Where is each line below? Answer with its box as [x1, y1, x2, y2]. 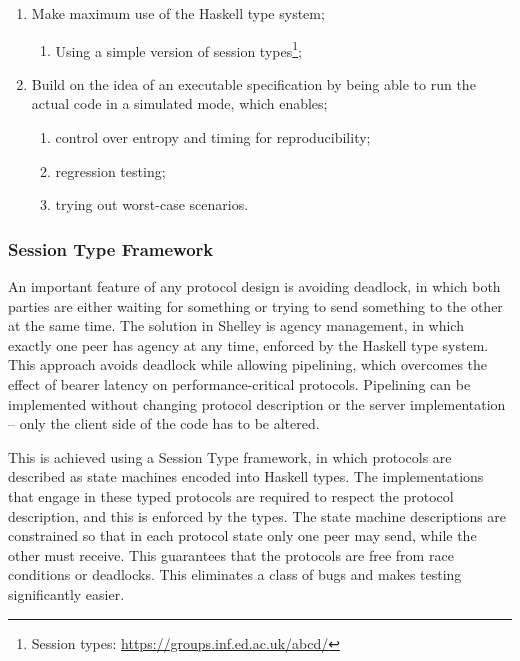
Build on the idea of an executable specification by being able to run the [31, 73, 476, 94]
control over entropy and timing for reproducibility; [55, 127, 371, 148]
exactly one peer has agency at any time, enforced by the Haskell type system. [8, 334, 489, 355]
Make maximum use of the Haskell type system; [31, 3, 325, 23]
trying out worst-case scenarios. [55, 194, 249, 215]
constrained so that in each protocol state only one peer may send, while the [8, 525, 477, 546]
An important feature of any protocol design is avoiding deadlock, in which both [8, 276, 501, 297]
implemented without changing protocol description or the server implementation [8, 393, 506, 414]
